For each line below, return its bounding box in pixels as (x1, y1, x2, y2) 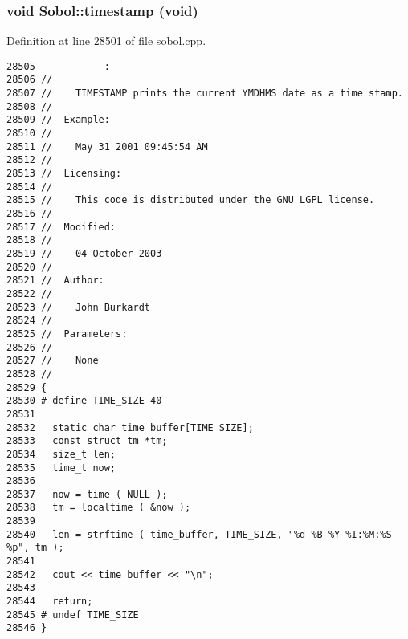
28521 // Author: (6, 275, 104, 287)
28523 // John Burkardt (6, 301, 150, 313)
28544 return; (6, 596, 93, 608)
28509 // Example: (6, 114, 110, 126)
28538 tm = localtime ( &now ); (6, 502, 191, 514)
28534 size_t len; (6, 448, 116, 460)
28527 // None (6, 355, 99, 367)
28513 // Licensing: (6, 168, 122, 180)
